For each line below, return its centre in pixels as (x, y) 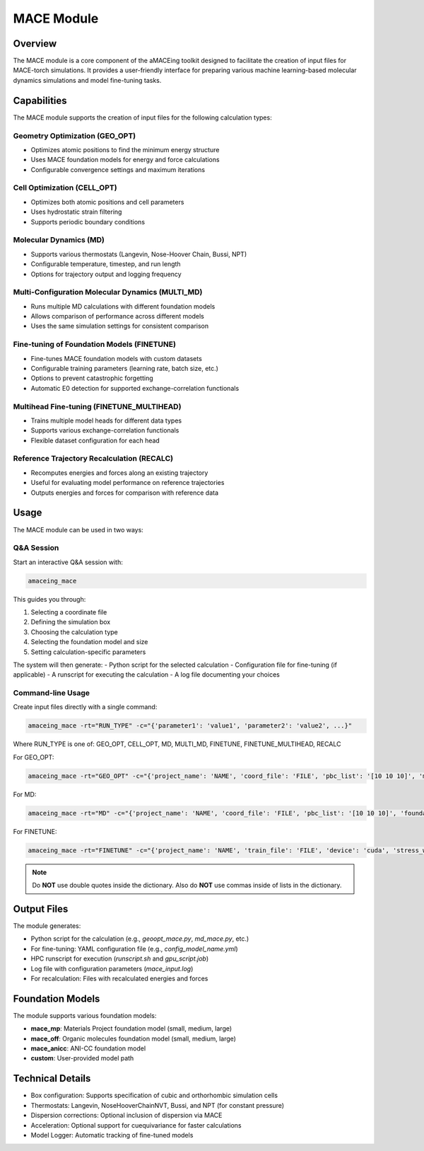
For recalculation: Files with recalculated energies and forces (119, 978)
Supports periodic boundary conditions (88, 222)
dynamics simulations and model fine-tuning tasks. (87, 80)
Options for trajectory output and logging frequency (106, 274)
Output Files (41, 909)
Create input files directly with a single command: (85, 707)
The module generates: (47, 926)
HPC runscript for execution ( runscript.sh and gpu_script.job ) (120, 958)
